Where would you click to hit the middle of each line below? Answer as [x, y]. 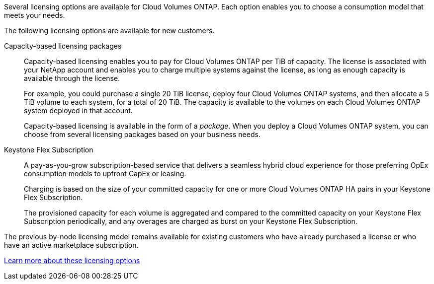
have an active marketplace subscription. [71, 245]
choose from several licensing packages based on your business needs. [142, 134]
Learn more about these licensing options [72, 260]
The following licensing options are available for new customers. [109, 31]
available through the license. [72, 78]
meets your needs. [35, 15]
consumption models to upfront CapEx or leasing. [105, 174]
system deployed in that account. [78, 110]
